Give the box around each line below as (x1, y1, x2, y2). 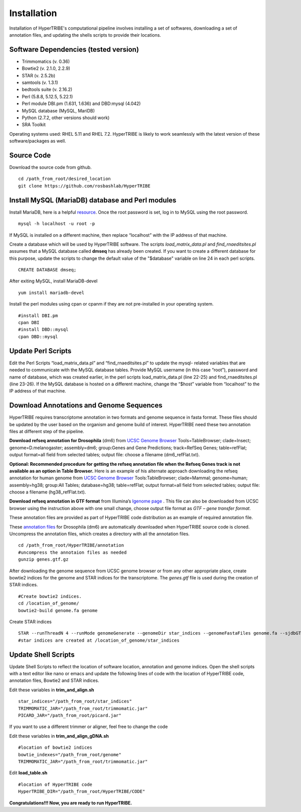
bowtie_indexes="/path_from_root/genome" (18, 752, 121, 757)
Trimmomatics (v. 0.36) (22, 58, 70, 64)
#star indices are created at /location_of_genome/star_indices (18, 637, 180, 643)
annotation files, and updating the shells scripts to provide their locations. (9, 32, 162, 38)
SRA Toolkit (22, 122, 46, 128)
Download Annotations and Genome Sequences (9, 401, 163, 410)
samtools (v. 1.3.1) (22, 79, 59, 85)
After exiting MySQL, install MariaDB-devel (9, 278, 98, 284)
